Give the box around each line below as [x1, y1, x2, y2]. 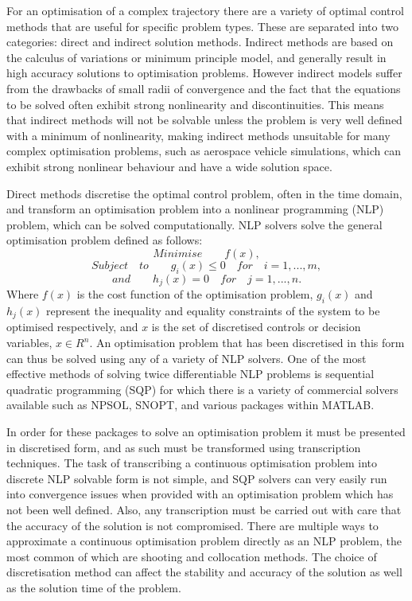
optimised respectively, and [6, 318, 138, 335]
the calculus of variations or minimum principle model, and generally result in [6, 49, 387, 65]
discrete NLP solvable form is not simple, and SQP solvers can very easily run [6, 470, 387, 486]
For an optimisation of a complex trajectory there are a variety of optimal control [6, 2, 404, 18]
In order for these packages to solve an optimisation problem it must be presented [6, 423, 406, 439]
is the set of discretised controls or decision [151, 318, 361, 335]
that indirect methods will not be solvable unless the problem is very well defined [6, 111, 402, 128]
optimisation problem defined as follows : [6, 232, 203, 248]
